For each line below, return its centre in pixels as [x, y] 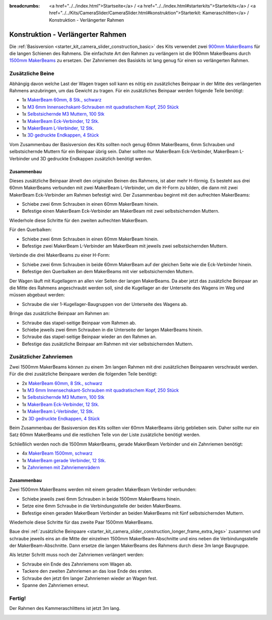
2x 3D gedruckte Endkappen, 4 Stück [61, 418]
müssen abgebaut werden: [37, 295]
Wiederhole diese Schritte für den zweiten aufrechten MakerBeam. [79, 220]
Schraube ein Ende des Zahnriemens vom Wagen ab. [77, 564]
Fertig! [18, 598]
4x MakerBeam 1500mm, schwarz [57, 453]
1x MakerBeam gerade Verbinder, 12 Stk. [64, 460]
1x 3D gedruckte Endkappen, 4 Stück [60, 135]
